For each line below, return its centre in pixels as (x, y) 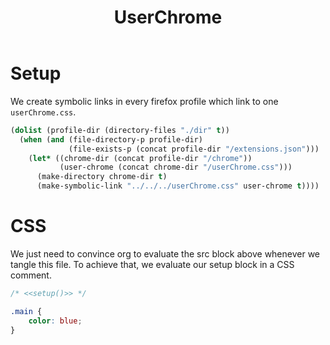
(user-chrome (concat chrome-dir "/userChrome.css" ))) (176, 167)
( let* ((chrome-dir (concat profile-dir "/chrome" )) (140, 158)
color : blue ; (55, 321)
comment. (31, 275)
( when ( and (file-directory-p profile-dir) (111, 139)
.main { (26, 311)
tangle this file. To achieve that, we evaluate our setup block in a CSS (152, 264)
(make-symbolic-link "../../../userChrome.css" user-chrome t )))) (178, 186)
